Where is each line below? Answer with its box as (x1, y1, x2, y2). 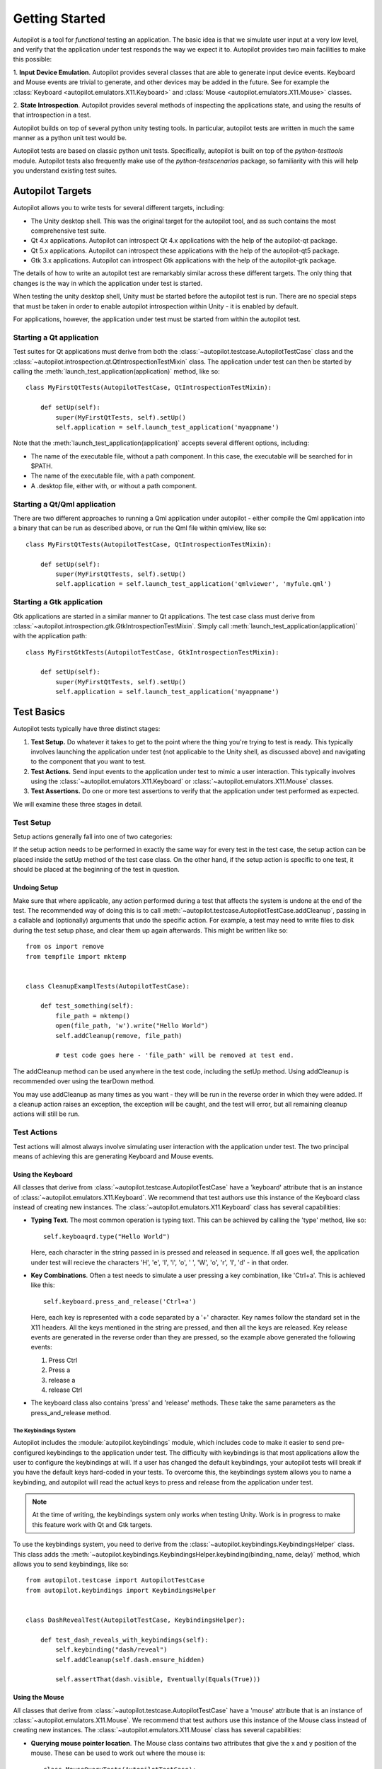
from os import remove (25, 943, 105, 951)
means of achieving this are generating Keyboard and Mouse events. (13, 1152, 214, 1160)
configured (13, 1448, 45, 1457)
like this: (30, 1281, 55, 1289)
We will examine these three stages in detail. (13, 800, 143, 808)
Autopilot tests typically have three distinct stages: (13, 725, 161, 733)
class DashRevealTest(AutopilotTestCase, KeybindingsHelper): (25, 1615, 246, 1624)
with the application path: (13, 632, 88, 640)
